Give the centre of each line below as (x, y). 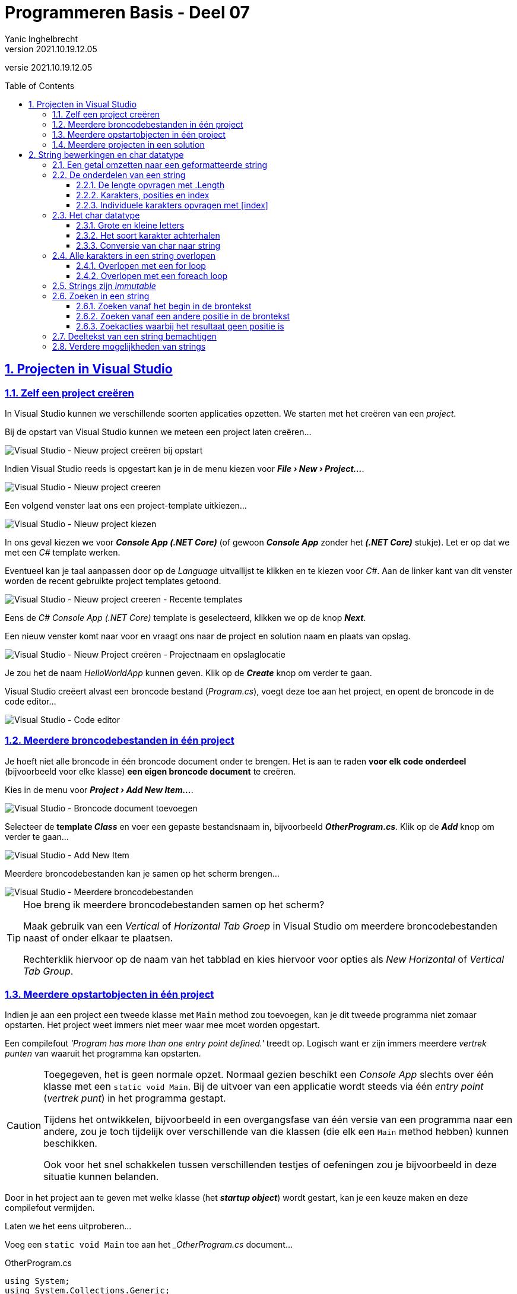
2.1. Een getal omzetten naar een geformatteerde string (160, 164)
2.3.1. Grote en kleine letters (130, 225)
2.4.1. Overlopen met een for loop (141, 265)
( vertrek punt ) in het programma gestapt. (135, 1098)
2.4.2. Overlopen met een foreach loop (152, 275)
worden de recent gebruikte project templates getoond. (113, 581)
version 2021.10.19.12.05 (51, 49)
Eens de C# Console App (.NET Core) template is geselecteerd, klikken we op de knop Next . (185, 617)
